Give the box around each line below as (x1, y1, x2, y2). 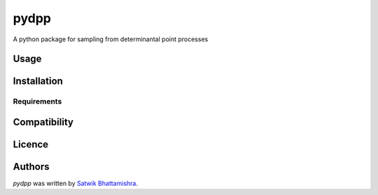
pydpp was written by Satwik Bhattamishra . (13, 179, 138, 188)
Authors (13, 161, 50, 173)
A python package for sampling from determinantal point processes (13, 35, 209, 43)
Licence (13, 138, 49, 150)
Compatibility (13, 116, 73, 128)
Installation (13, 75, 63, 87)
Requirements (13, 96, 62, 106)
